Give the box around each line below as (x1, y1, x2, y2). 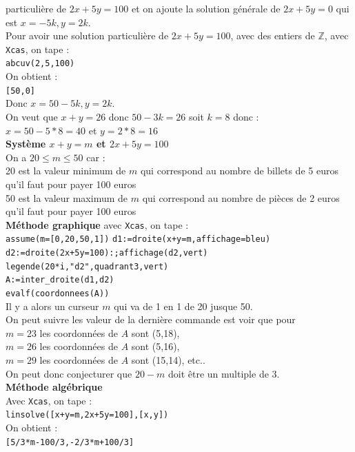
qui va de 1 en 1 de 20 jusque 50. (114, 298, 253, 313)
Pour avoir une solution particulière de (6, 28, 169, 43)
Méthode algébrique (6, 380, 103, 394)
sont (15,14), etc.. (131, 353, 205, 367)
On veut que (6, 109, 58, 123)
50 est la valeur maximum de (6, 190, 128, 205)
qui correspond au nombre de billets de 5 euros (140, 163, 338, 178)
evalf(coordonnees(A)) (6, 288, 110, 298)
